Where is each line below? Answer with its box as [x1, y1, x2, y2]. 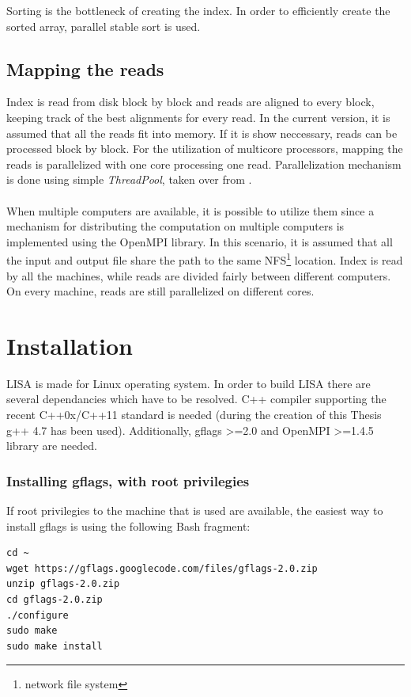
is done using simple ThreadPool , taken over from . [6, 171, 252, 188]
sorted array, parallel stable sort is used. [6, 17, 201, 34]
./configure [6, 609, 69, 621]
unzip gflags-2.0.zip [6, 578, 120, 590]
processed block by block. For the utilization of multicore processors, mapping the [6, 140, 403, 157]
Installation [6, 329, 133, 361]
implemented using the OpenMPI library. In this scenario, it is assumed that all [6, 233, 393, 249]
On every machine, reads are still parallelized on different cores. [6, 283, 315, 299]
